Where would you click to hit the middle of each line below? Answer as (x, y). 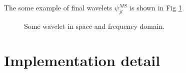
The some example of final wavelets (58, 7)
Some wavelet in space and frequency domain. (94, 26)
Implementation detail (82, 60)
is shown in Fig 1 (156, 7)
